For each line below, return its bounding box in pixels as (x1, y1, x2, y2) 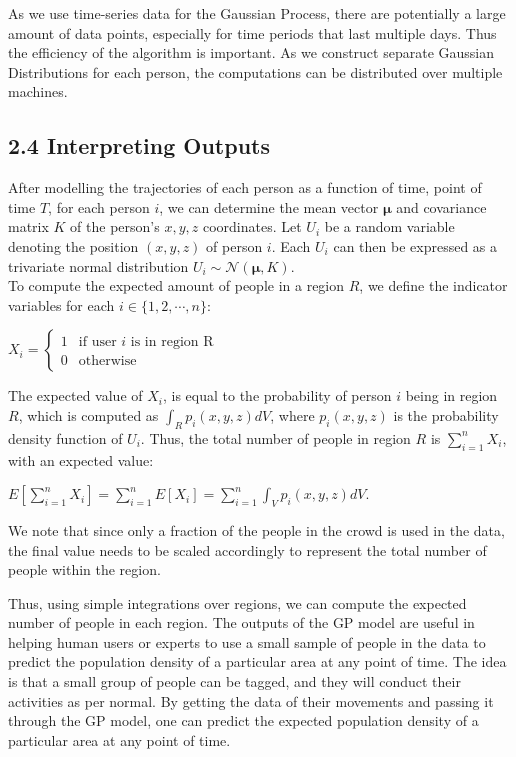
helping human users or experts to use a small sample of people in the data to (8, 631, 486, 652)
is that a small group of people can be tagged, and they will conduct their (8, 671, 461, 692)
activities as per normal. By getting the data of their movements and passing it (8, 690, 494, 711)
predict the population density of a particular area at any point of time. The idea (8, 651, 507, 672)
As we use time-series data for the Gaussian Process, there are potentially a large (8, 3, 506, 23)
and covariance (396, 196, 487, 217)
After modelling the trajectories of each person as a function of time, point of (8, 177, 482, 198)
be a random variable (324, 216, 455, 237)
